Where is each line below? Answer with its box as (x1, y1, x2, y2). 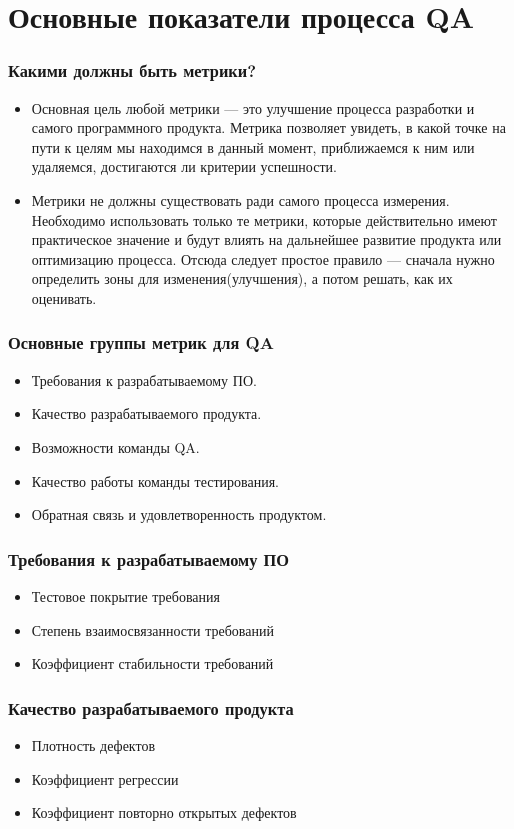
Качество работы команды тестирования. (31, 470, 280, 491)
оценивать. (31, 287, 97, 308)
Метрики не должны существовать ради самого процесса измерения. (31, 189, 450, 210)
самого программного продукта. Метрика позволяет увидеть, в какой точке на (31, 117, 506, 138)
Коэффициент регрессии (31, 768, 179, 789)
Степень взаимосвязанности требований (31, 619, 274, 640)
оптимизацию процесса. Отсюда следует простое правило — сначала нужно (31, 248, 495, 269)
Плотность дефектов (31, 734, 156, 755)
